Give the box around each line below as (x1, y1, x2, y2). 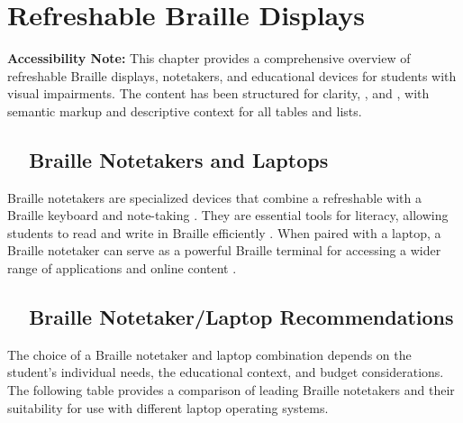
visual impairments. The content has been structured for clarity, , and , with (7, 84, 430, 103)
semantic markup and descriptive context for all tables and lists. (7, 101, 362, 120)
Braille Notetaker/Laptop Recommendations (29, 303, 454, 331)
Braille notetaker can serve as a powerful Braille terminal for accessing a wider (7, 241, 441, 260)
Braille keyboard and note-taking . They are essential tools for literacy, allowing (7, 206, 449, 225)
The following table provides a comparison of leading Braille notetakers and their (7, 381, 455, 400)
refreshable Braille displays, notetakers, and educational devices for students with (7, 66, 457, 85)
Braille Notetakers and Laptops (29, 145, 329, 173)
